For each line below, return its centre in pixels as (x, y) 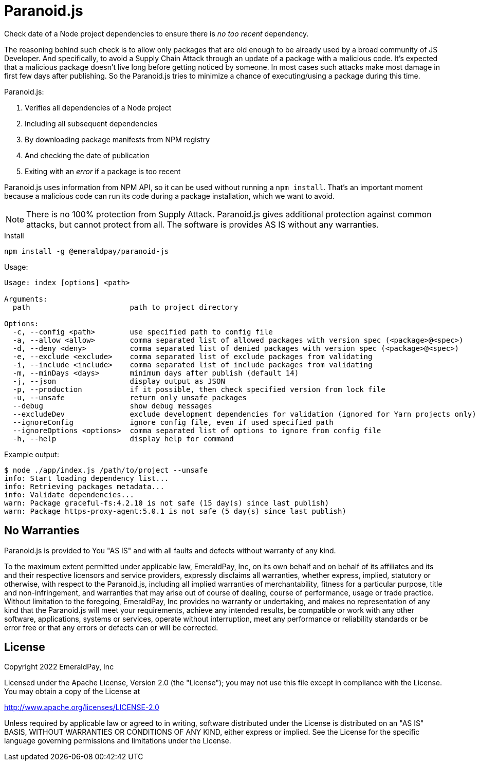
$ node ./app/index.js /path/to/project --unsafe (106, 470)
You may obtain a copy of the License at (72, 692)
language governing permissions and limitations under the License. (118, 741)
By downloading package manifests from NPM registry (117, 139)
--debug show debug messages (112, 406)
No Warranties (42, 531)
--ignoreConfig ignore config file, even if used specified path (173, 422)
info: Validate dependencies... (69, 495)
